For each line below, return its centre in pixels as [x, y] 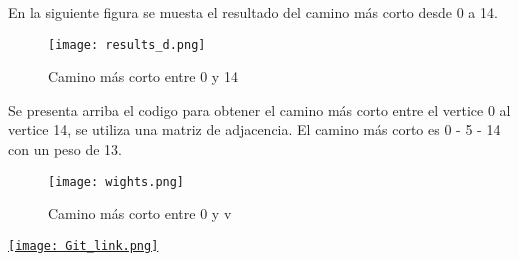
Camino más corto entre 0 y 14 [143, 76]
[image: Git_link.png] [83, 245]
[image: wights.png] [116, 181]
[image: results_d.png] [127, 44]
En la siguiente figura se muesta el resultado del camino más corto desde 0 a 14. [253, 12]
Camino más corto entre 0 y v [140, 213]
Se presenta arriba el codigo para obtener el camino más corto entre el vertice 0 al [259, 109]
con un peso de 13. [65, 149]
